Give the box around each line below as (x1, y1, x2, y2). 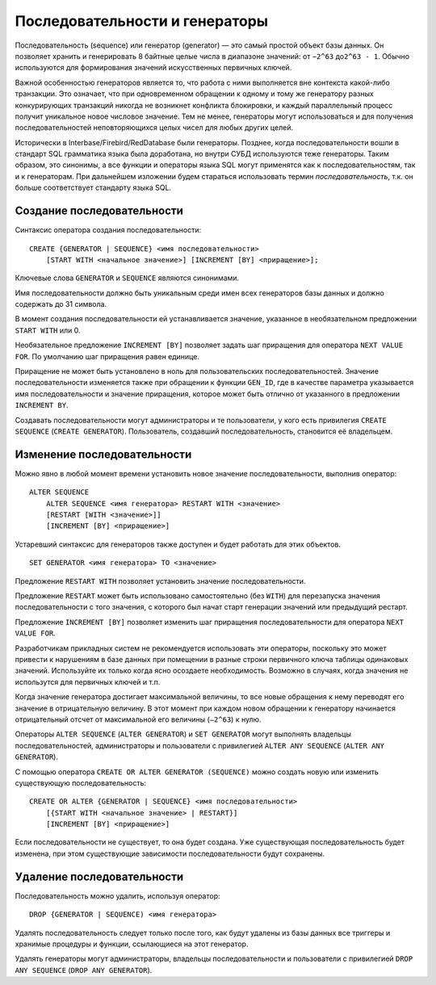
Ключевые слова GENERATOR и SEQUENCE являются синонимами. (15, 273, 240, 283)
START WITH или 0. (15, 325, 81, 335)
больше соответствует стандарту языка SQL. (15, 182, 172, 193)
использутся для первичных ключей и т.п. (15, 677, 161, 686)
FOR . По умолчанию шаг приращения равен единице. (15, 351, 199, 361)
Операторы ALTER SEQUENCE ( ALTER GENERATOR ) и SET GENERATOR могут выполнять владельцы (15, 729, 351, 739)
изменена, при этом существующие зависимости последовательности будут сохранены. (15, 849, 325, 858)
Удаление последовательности (15, 870, 184, 883)
